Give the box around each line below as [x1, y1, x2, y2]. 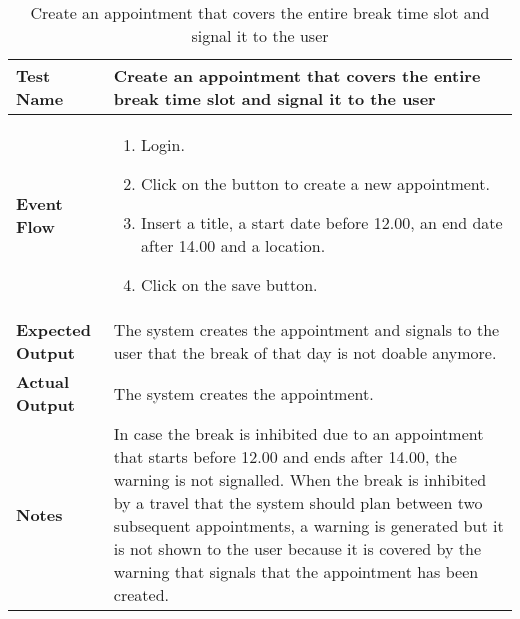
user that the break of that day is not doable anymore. [113, 341, 497, 364]
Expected [16, 318, 91, 341]
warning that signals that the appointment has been [113, 560, 479, 583]
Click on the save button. [141, 273, 318, 296]
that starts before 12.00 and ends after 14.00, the [113, 445, 457, 468]
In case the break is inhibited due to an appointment [113, 422, 484, 445]
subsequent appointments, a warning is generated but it [113, 514, 504, 537]
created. [113, 583, 169, 606]
